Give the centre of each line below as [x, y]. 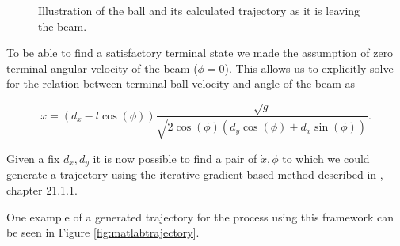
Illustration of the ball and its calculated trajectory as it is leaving [199, 10]
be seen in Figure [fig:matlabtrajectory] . [103, 232]
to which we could [326, 158]
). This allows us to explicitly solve [309, 68]
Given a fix [33, 158]
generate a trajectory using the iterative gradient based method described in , [195, 174]
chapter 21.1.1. [42, 189]
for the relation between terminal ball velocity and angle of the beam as [181, 83]
